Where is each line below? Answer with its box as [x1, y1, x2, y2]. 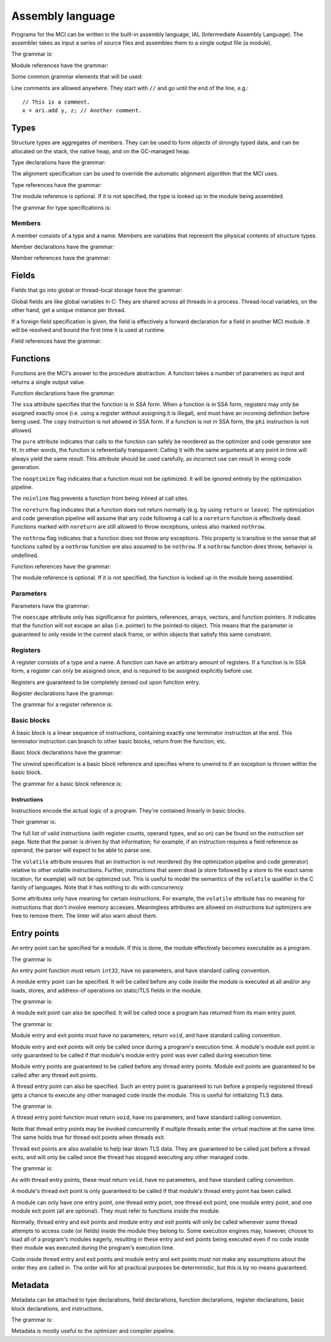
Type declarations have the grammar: [11, 158, 106, 166]
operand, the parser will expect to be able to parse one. [11, 846, 152, 854]
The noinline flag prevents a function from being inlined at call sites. [11, 494, 189, 502]
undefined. [11, 551, 39, 559]
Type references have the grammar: [11, 181, 102, 188]
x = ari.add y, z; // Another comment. [22, 107, 142, 114]
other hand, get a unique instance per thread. [11, 307, 126, 314]
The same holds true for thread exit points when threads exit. [11, 1133, 165, 1141]
